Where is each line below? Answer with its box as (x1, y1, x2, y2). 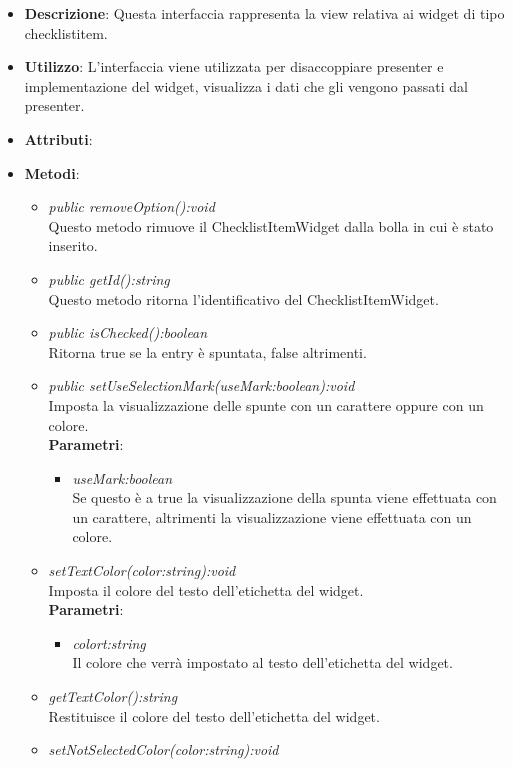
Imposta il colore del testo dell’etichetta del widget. (48, 579, 364, 600)
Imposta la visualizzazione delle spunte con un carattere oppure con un (48, 394, 484, 415)
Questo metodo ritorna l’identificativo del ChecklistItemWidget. (48, 288, 439, 309)
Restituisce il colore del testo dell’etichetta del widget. (48, 705, 380, 726)
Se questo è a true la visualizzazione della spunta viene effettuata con (72, 487, 497, 508)
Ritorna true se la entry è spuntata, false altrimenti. (48, 341, 367, 362)
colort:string (72, 632, 146, 653)
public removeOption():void (48, 196, 215, 217)
